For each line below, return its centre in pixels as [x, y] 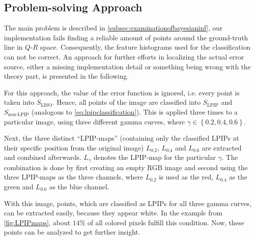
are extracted [222, 147]
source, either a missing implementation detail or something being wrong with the [127, 66]
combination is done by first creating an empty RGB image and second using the [126, 167]
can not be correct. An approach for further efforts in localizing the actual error [124, 56]
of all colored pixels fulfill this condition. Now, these [166, 222]
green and [19, 186]
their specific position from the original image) [74, 147]
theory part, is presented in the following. [66, 76]
